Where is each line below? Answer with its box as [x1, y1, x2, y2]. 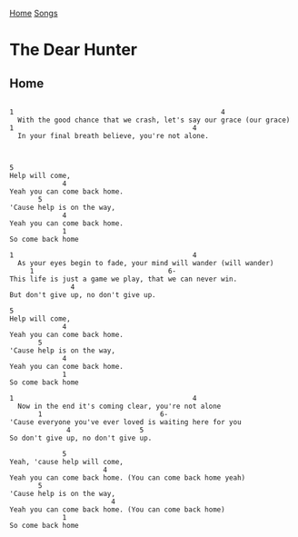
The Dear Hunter [9, 40, 138, 60]
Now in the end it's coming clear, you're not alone [17, 402, 222, 411]
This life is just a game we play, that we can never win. [9, 274, 238, 283]
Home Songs [9, 8, 58, 18]
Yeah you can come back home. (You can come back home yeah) [9, 473, 246, 482]
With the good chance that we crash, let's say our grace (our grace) [17, 115, 291, 124]
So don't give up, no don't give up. [9, 433, 153, 443]
